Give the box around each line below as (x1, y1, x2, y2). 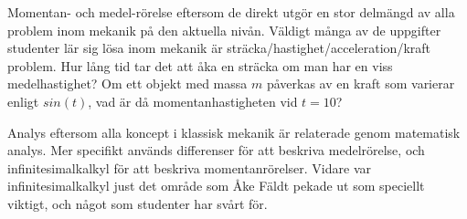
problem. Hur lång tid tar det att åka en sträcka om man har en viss (7, 56, 393, 75)
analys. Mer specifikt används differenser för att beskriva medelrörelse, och (7, 141, 425, 160)
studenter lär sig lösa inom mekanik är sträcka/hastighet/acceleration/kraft (7, 38, 431, 57)
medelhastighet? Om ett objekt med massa (7, 74, 248, 93)
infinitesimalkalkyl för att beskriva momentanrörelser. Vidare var (7, 158, 371, 177)
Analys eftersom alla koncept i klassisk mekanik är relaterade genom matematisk (7, 122, 461, 141)
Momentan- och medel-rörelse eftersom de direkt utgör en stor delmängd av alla (7, 3, 455, 21)
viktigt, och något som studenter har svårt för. (7, 193, 268, 213)
